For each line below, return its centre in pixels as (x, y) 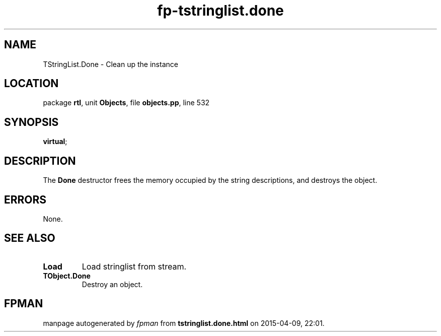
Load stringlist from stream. (134, 266)
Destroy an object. (112, 284)
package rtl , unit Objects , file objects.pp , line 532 (126, 103)
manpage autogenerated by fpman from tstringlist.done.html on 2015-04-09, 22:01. (184, 323)
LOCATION (31, 84)
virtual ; (55, 142)
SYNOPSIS (31, 122)
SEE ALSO (30, 238)
